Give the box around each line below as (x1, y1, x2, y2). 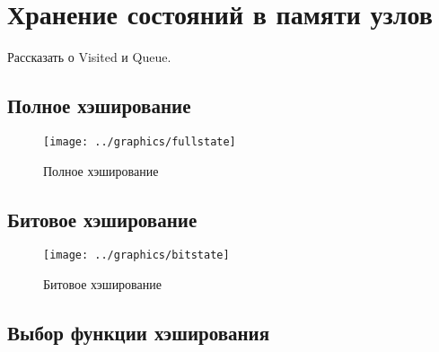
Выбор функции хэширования (7, 319, 270, 347)
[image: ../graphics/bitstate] (43, 249, 230, 262)
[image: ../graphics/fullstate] (43, 135, 236, 148)
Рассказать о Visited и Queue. (7, 48, 171, 66)
